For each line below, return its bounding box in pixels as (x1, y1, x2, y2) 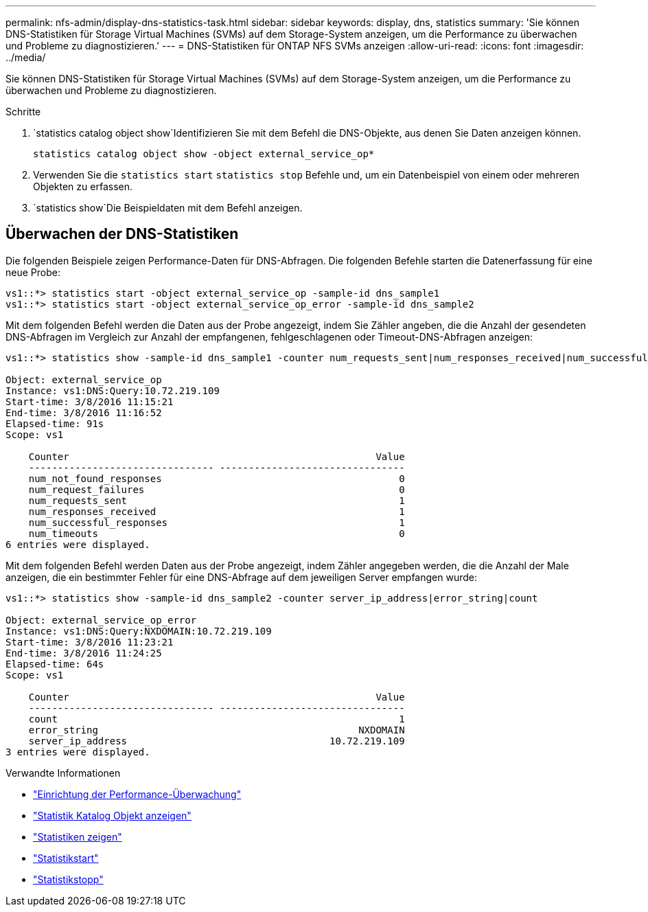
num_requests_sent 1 (28, 494, 405, 506)
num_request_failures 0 (28, 483, 405, 495)
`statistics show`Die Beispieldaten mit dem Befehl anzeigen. (33, 202, 303, 214)
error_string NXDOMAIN (28, 724, 405, 736)
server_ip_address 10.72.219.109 (28, 735, 405, 746)
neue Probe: (5, 266, 60, 278)
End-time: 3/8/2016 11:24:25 (5, 647, 162, 659)
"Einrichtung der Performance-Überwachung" (33, 788, 242, 800)
